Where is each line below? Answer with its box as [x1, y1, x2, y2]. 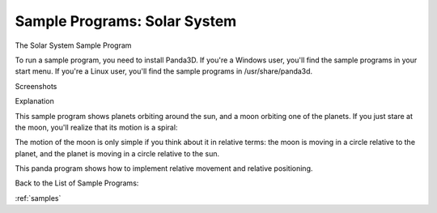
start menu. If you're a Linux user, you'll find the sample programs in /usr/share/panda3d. [15, 66, 313, 76]
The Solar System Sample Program [15, 40, 132, 50]
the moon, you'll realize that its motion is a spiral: [15, 122, 178, 132]
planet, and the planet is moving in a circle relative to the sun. [15, 148, 220, 158]
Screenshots [15, 81, 57, 91]
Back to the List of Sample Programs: [15, 178, 139, 188]
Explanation [15, 96, 54, 106]
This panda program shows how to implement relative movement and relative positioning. [15, 164, 313, 173]
